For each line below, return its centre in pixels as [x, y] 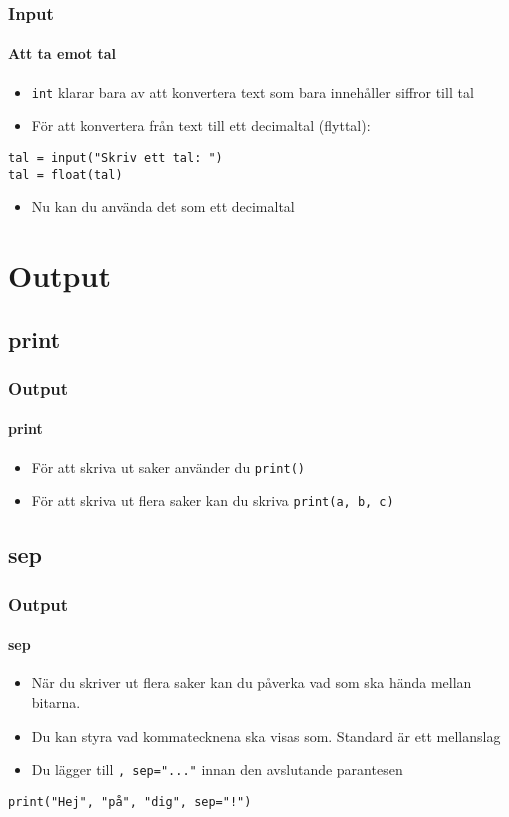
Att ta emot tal [62, 53]
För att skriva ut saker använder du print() [168, 466]
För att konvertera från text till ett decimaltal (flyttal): [201, 125]
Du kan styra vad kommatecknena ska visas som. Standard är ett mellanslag [266, 735]
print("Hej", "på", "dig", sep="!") [130, 801]
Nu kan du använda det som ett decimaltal [163, 206]
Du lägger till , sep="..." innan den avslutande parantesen [217, 769]
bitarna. [56, 701]
